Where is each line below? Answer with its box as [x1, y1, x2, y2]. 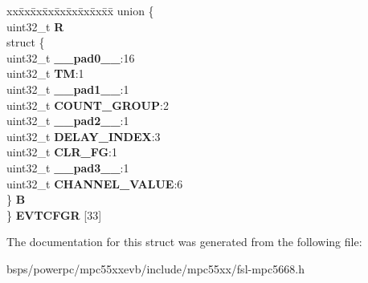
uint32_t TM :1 [6, 65, 84, 82]
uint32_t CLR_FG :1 [6, 144, 117, 160]
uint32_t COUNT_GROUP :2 [6, 96, 169, 113]
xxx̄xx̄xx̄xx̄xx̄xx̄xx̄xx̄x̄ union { [6, 2, 154, 18]
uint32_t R [6, 18, 64, 34]
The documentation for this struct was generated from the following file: [6, 233, 362, 250]
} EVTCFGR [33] [6, 206, 102, 223]
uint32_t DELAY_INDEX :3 [6, 127, 161, 144]
